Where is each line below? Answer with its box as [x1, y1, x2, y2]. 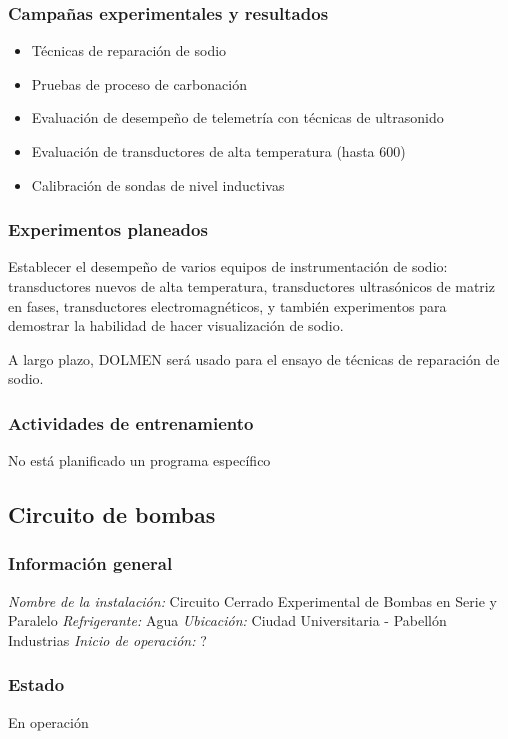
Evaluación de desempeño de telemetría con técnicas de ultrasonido [31, 107, 444, 128]
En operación [8, 711, 89, 732]
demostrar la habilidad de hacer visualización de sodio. [8, 315, 344, 336]
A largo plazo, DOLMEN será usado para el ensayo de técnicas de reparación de [8, 348, 500, 369]
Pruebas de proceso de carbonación [31, 73, 247, 94]
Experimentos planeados [8, 217, 208, 242]
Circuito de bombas [8, 499, 216, 530]
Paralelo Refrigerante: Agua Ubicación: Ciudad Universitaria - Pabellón [8, 610, 447, 631]
